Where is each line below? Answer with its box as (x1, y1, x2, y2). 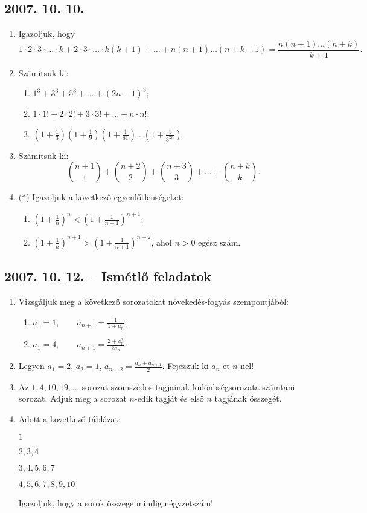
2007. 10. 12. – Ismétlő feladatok (4, 267, 212, 286)
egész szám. (198, 235, 241, 248)
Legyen (18, 359, 45, 372)
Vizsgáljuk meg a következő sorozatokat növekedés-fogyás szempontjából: (18, 295, 289, 308)
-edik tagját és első (134, 392, 204, 405)
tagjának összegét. (214, 392, 282, 405)
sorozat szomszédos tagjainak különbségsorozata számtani (81, 380, 295, 393)
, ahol (151, 235, 172, 248)
